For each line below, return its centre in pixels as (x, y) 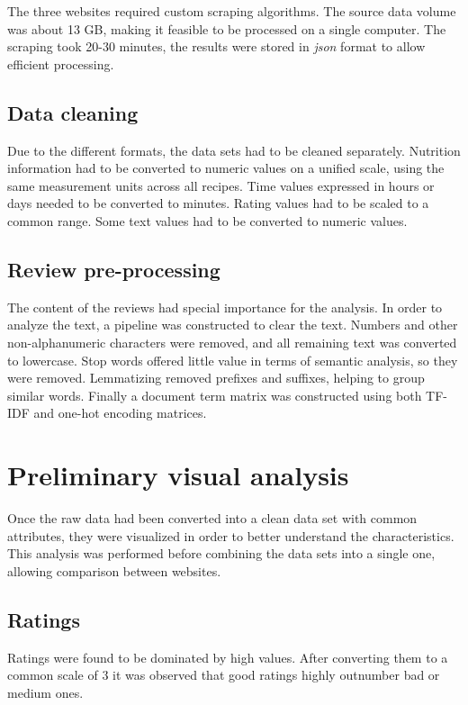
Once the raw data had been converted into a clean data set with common (212, 518)
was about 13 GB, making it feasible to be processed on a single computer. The (227, 28)
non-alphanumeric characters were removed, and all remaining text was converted (232, 342)
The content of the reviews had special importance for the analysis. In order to (225, 307)
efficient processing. (61, 63)
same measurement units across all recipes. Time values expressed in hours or (221, 185)
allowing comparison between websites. (114, 570)
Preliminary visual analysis (178, 475)
